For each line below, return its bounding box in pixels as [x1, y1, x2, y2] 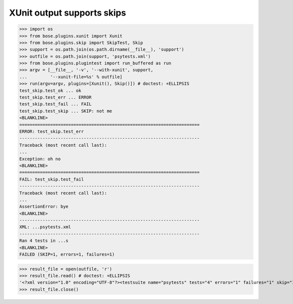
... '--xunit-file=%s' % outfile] [19, 74, 123, 80]
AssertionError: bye [19, 204, 68, 209]
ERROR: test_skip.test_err [19, 129, 84, 134]
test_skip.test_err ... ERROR [19, 95, 92, 100]
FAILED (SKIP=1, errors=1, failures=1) [19, 252, 115, 257]
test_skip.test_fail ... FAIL [19, 101, 92, 107]
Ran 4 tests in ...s [19, 238, 68, 243]
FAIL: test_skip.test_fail [19, 176, 84, 182]
